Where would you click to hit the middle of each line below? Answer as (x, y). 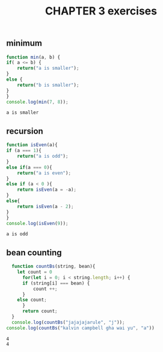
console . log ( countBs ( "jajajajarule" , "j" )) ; (68, 322)
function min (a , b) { (33, 57)
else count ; (32, 300)
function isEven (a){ (32, 145)
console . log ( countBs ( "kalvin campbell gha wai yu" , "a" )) (80, 328)
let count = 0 (35, 272)
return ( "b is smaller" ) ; (48, 85)
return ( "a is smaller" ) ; (48, 68)
